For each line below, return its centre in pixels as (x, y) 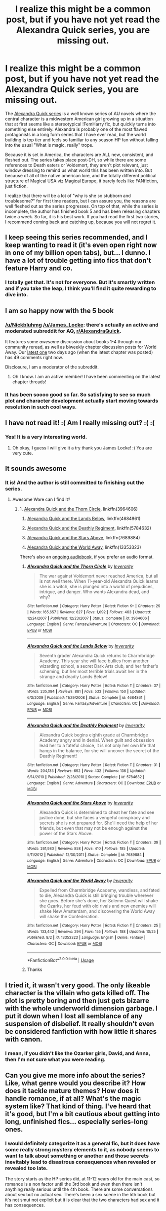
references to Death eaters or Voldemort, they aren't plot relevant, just (77, 165)
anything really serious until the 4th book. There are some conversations (79, 1189)
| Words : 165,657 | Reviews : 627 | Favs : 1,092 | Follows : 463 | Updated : (89, 612)
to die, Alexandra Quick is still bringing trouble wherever (96, 895)
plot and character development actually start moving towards (82, 401)
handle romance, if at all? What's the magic (73, 1099)
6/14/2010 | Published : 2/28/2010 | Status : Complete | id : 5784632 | (86, 777)
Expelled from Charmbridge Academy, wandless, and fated (99, 890)
